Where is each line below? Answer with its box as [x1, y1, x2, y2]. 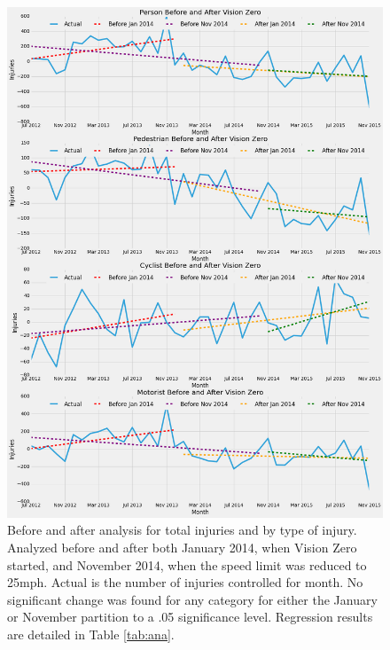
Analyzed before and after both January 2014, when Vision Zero [7, 538, 357, 557]
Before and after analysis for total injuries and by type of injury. [7, 521, 357, 539]
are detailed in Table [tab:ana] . [7, 624, 175, 643]
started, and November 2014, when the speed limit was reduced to [7, 555, 367, 574]
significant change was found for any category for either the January [7, 590, 378, 608]
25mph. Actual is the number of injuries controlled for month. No [7, 573, 363, 591]
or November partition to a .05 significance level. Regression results [7, 607, 373, 626]
